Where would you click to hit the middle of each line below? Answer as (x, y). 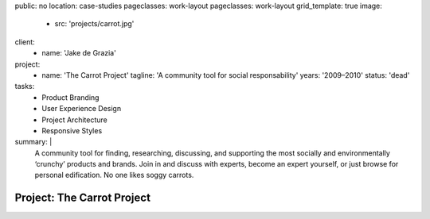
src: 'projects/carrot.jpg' (94, 24)
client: (25, 42)
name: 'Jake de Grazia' (79, 53)
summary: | (33, 142)
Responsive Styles (72, 130)
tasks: (25, 86)
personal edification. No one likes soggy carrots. (114, 175)
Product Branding (70, 97)
